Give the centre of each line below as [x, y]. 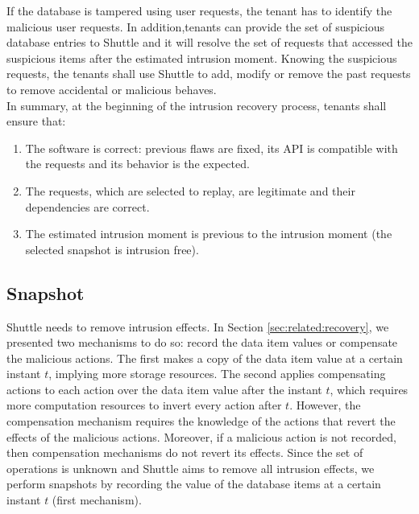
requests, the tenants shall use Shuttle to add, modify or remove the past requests [209, 74]
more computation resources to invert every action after [144, 405]
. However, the [325, 405]
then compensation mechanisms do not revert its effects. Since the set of [185, 452]
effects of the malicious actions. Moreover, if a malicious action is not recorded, [201, 436]
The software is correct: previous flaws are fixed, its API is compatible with [212, 148]
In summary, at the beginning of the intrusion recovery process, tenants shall [197, 105]
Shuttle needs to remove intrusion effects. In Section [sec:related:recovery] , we [198, 326]
